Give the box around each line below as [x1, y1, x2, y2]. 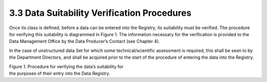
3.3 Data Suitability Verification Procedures [9, 7, 191, 18]
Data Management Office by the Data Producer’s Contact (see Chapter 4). [9, 39, 160, 44]
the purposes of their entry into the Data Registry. [9, 70, 111, 76]
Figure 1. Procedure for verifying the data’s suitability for [9, 63, 124, 69]
